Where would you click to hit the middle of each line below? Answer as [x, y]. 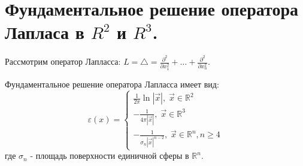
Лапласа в [45, 32]
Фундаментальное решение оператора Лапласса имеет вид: [112, 84]
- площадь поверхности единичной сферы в [110, 156]
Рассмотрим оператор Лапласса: [63, 61]
